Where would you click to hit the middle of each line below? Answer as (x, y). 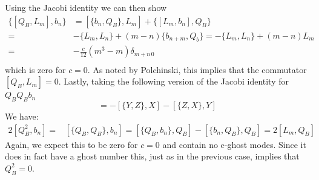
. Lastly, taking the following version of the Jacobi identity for (173, 81)
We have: (22, 116)
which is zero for (35, 69)
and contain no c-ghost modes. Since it (234, 144)
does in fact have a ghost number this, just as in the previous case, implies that (152, 156)
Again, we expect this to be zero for (71, 144)
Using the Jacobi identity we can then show (86, 7)
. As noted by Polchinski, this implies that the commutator (197, 69)
